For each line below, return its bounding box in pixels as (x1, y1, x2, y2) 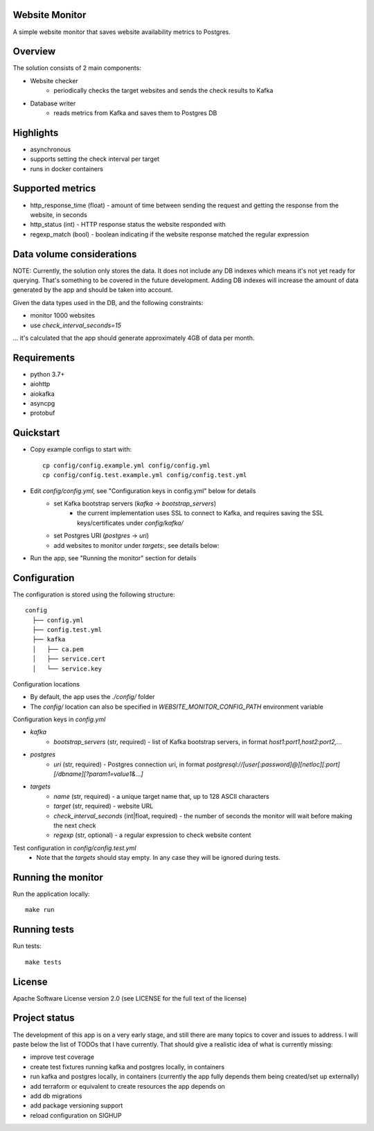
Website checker (30, 76, 79, 85)
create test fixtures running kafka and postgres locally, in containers (30, 1062, 225, 1071)
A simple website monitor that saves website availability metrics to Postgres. (12, 28, 231, 36)
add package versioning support (30, 1101, 123, 1110)
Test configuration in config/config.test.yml (12, 843, 136, 852)
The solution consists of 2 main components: (12, 64, 141, 72)
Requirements (12, 352, 75, 363)
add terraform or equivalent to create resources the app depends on (30, 1082, 225, 1090)
